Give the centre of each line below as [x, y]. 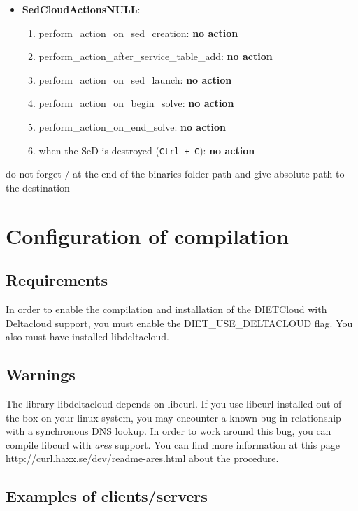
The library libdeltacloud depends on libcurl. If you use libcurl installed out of [174, 403]
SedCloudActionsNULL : [81, 9]
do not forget [34, 174]
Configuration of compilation [147, 235]
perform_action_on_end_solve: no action [133, 126]
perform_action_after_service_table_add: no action [156, 56]
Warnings [41, 374]
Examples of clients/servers [107, 496]
